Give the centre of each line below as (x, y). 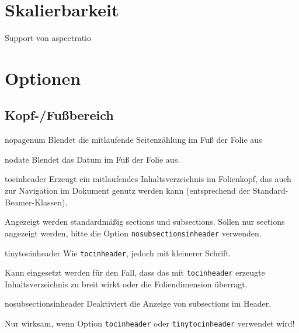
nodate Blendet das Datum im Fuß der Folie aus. (93, 159)
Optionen (43, 78)
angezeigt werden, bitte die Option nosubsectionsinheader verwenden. (133, 233)
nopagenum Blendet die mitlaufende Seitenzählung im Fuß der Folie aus (133, 140)
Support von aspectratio (48, 38)
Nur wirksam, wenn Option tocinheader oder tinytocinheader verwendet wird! (150, 323)
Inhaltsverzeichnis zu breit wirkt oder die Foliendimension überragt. (126, 284)
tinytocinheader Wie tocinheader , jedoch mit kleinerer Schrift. (118, 253)
